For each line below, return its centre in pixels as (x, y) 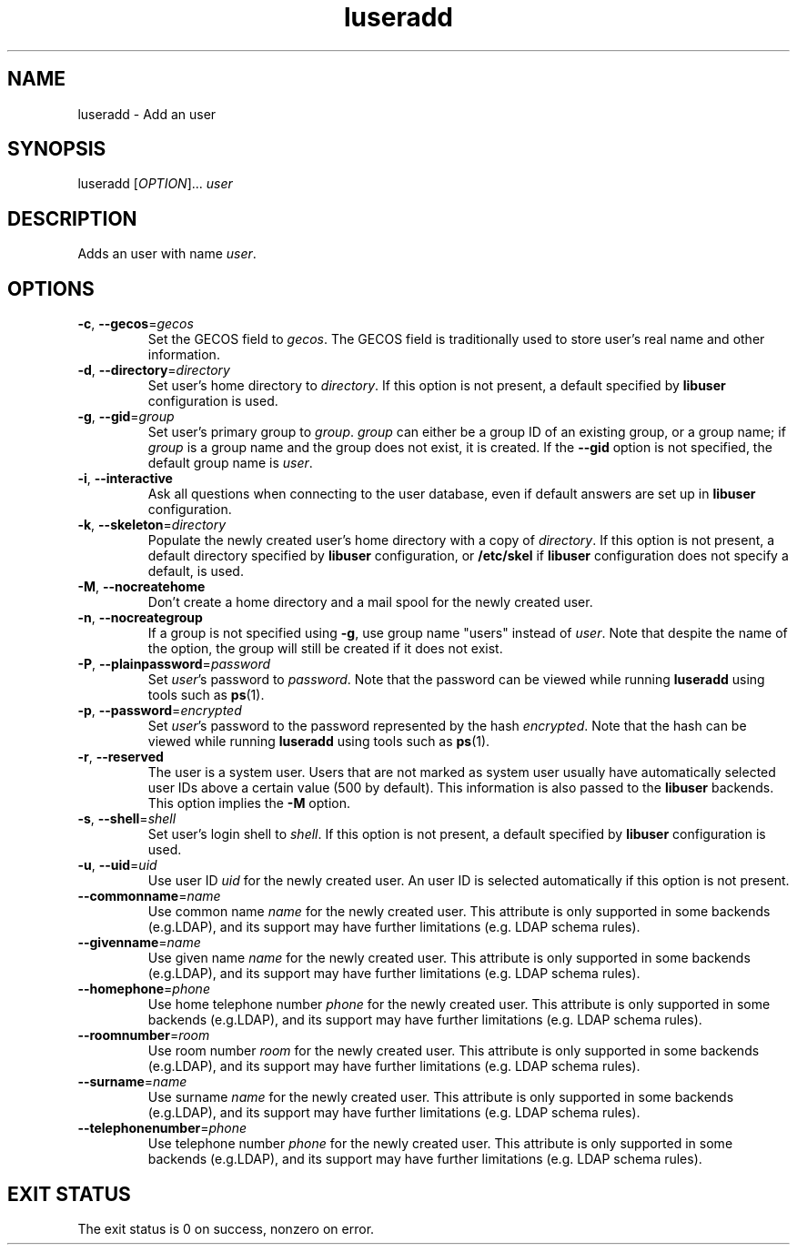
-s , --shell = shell (127, 819)
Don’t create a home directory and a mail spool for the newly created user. (370, 602)
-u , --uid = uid (117, 865)
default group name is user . (230, 463)
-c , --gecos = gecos (136, 324)
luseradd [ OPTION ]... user (155, 184)
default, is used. (196, 571)
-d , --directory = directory (154, 370)
